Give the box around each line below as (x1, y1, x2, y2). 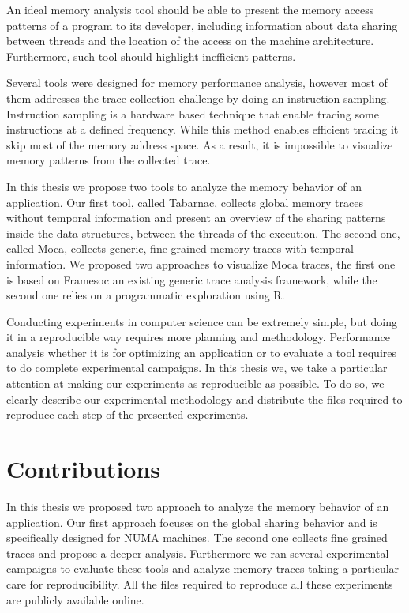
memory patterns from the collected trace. (6, 152, 211, 168)
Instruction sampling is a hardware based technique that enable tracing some (6, 105, 379, 122)
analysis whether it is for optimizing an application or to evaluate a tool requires (6, 344, 397, 360)
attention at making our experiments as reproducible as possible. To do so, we (6, 375, 385, 392)
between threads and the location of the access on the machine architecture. (6, 32, 374, 49)
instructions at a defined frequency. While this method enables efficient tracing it (6, 121, 399, 137)
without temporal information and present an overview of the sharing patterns (6, 209, 386, 226)
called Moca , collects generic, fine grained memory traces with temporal (6, 240, 354, 257)
